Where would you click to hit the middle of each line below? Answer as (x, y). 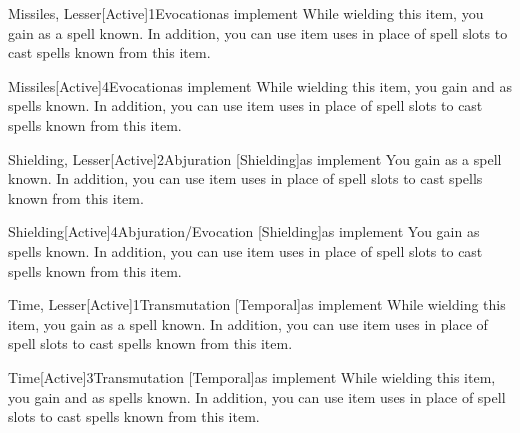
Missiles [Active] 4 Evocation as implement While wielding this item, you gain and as (260, 85)
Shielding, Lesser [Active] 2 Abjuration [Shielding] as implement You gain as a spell (255, 158)
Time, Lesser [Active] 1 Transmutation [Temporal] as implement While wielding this (257, 304)
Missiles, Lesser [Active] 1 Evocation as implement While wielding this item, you (246, 13)
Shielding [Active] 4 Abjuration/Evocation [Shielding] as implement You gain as (244, 231)
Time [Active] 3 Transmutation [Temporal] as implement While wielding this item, (252, 376)
